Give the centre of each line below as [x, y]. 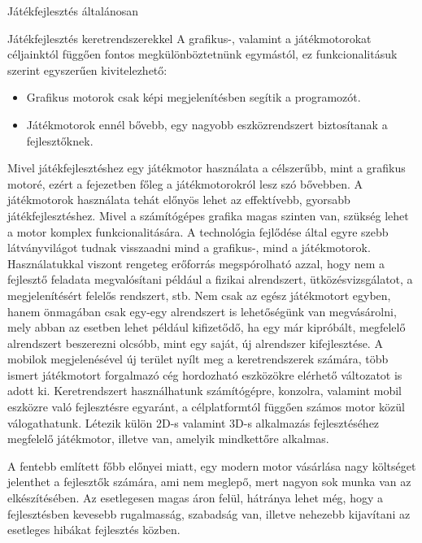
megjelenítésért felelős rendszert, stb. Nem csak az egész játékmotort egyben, [199, 295]
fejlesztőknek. [60, 140]
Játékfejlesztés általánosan [73, 11]
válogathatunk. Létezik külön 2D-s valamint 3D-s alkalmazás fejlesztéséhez [194, 422]
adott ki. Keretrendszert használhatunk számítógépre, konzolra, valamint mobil [204, 391]
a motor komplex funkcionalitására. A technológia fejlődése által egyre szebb [198, 231]
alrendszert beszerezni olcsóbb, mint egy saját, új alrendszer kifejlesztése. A [195, 343]
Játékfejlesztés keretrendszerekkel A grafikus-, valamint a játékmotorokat [189, 38]
